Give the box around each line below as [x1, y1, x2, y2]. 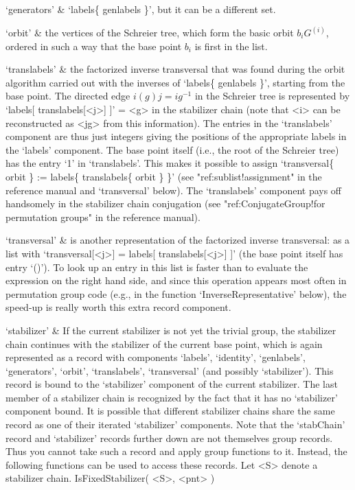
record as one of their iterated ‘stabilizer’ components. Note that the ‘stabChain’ [5, 417, 345, 432]
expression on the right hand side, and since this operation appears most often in [5, 273, 347, 288]
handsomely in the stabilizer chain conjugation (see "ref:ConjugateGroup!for [5, 196, 325, 211]
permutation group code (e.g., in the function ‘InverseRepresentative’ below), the [5, 286, 347, 301]
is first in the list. [194, 38, 268, 53]
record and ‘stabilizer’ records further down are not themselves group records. [5, 430, 333, 445]
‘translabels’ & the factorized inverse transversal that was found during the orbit [5, 62, 345, 76]
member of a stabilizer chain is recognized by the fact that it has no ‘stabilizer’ [5, 390, 338, 404]
